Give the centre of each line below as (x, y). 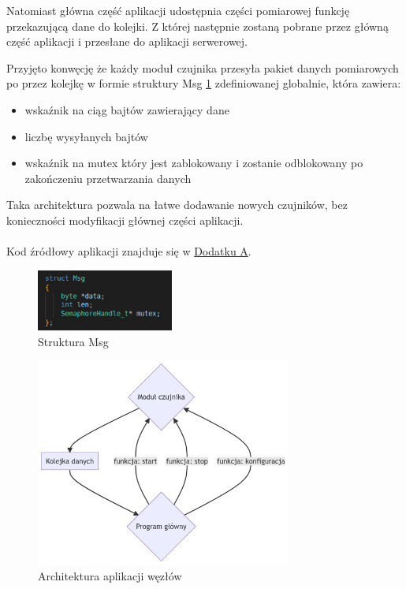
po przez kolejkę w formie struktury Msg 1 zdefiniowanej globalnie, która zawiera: (204, 83)
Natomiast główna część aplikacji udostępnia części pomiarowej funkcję (178, 10)
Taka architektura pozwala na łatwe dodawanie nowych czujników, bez (177, 205)
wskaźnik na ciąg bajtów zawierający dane (127, 109)
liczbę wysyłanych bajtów (86, 136)
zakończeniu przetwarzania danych (108, 178)
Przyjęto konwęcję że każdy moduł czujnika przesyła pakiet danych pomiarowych (203, 67)
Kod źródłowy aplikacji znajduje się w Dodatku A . (129, 251)
